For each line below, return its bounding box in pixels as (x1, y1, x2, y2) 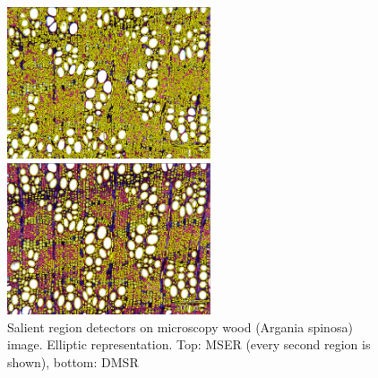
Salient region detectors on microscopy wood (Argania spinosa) (7, 317, 353, 336)
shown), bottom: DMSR (7, 352, 139, 371)
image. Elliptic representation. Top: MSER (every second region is (7, 335, 371, 354)
